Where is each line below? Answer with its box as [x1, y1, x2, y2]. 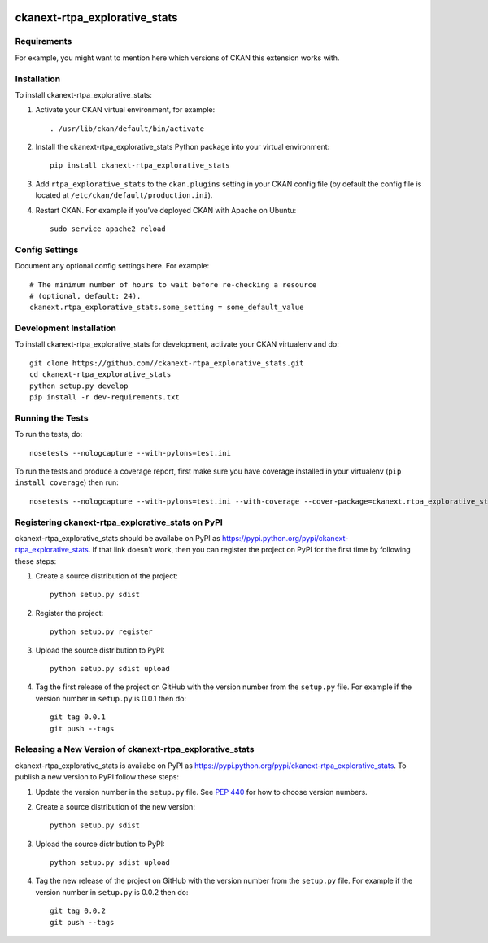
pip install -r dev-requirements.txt [29, 393, 181, 402]
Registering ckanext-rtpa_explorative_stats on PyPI [15, 517, 223, 528]
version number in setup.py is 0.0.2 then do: [35, 887, 189, 897]
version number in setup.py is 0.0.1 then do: [35, 693, 187, 703]
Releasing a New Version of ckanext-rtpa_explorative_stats [15, 744, 255, 755]
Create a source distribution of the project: [35, 571, 178, 581]
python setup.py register [50, 627, 154, 636]
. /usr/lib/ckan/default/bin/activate [50, 124, 205, 133]
